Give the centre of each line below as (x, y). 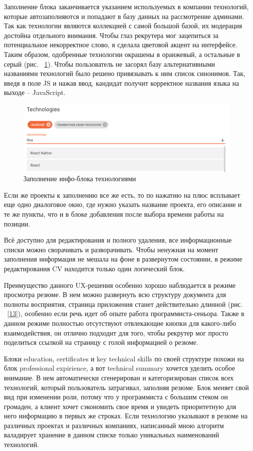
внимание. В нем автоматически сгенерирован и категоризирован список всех (119, 377)
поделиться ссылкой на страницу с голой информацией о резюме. (101, 342)
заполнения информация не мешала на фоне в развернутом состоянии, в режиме (123, 259)
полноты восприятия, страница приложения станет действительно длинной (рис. (123, 304)
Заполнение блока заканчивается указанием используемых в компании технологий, (126, 6)
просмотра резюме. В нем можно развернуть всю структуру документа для (115, 294)
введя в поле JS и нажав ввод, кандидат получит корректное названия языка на (122, 83)
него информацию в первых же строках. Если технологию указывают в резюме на (126, 416)
